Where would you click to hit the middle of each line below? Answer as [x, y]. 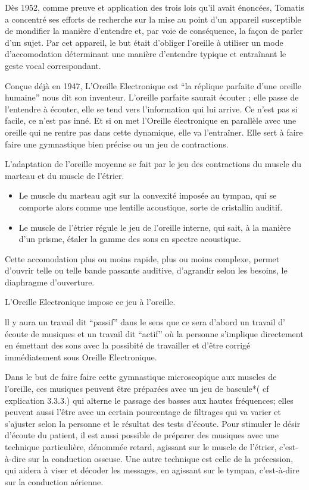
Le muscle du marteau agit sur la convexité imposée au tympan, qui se [148, 195]
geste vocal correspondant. [53, 65]
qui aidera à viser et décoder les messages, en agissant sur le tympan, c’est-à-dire [152, 470]
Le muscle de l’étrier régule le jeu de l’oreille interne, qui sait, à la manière [155, 227]
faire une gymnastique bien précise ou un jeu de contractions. [117, 144]
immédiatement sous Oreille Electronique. [81, 356]
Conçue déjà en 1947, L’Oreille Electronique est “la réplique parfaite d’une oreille [153, 85]
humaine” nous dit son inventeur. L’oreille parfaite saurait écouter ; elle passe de [152, 97]
